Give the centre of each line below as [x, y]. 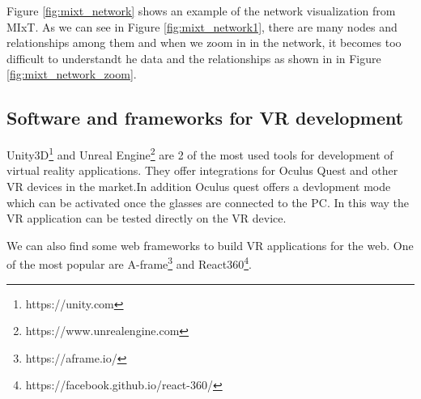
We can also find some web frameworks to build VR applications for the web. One [210, 245]
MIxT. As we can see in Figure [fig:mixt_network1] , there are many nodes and [202, 26]
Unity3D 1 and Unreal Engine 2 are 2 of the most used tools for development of [200, 153]
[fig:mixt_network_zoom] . [72, 74]
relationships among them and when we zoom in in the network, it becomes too [204, 42]
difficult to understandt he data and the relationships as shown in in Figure [194, 58]
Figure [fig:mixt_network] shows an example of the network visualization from [201, 11]
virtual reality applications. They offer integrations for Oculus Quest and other [202, 170]
